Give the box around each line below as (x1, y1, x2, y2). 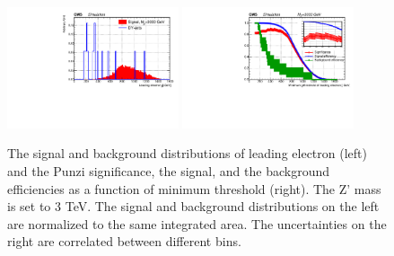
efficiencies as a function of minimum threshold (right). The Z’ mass (7, 179, 381, 198)
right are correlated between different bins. (7, 232, 241, 251)
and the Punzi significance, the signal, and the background (7, 162, 329, 181)
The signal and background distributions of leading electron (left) (7, 144, 367, 163)
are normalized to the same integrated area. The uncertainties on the (7, 214, 387, 233)
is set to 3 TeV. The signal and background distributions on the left (7, 197, 380, 216)
